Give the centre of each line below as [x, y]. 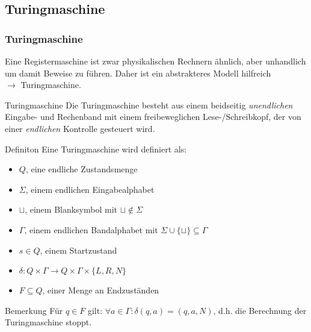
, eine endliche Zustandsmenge [82, 169]
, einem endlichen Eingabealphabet [90, 189]
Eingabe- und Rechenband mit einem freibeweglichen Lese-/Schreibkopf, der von [153, 117]
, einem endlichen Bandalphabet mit [91, 229]
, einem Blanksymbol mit [71, 209]
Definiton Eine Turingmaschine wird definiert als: [96, 149]
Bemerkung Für [34, 310]
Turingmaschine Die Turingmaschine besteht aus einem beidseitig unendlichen [149, 105]
